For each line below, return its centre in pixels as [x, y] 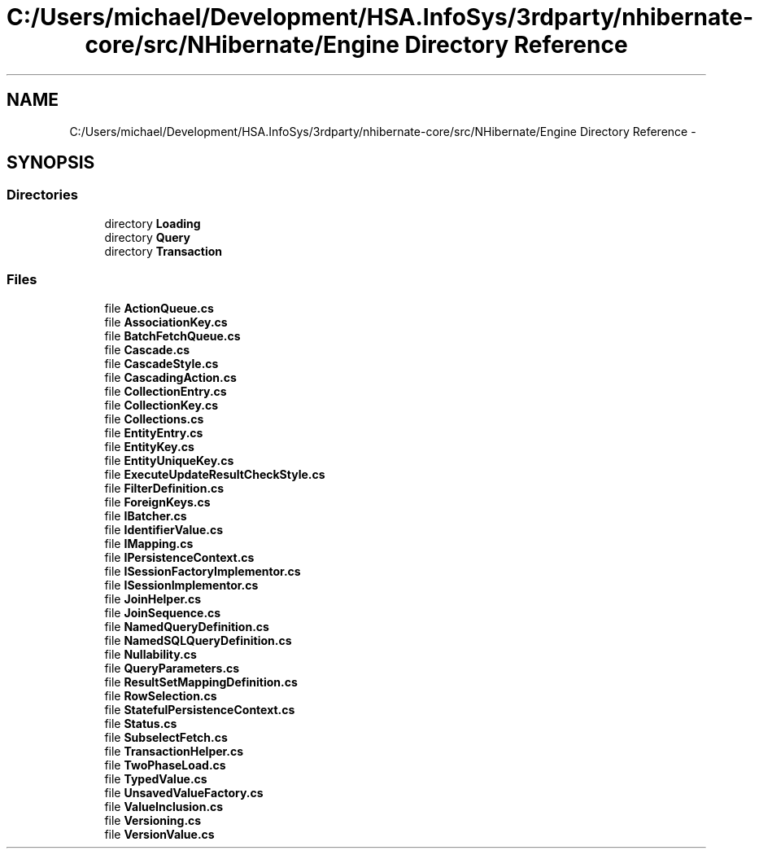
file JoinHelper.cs [153, 598]
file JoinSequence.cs [163, 612]
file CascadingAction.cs [170, 377]
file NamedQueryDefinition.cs [187, 626]
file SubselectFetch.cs [166, 737]
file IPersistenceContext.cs [179, 557]
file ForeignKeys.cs [157, 502]
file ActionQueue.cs [159, 308]
